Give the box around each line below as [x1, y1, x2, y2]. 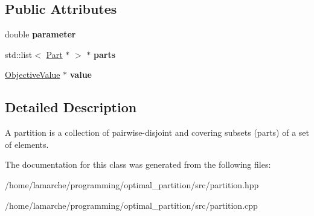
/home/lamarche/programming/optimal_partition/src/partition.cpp [5, 199, 258, 211]
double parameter [5, 28, 76, 40]
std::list [5, 48, 33, 60]
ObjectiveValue [5, 68, 60, 81]
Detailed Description [5, 98, 137, 116]
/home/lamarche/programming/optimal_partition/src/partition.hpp [5, 178, 259, 191]
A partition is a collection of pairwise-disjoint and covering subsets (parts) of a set [5, 126, 309, 139]
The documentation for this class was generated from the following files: [5, 158, 271, 171]
